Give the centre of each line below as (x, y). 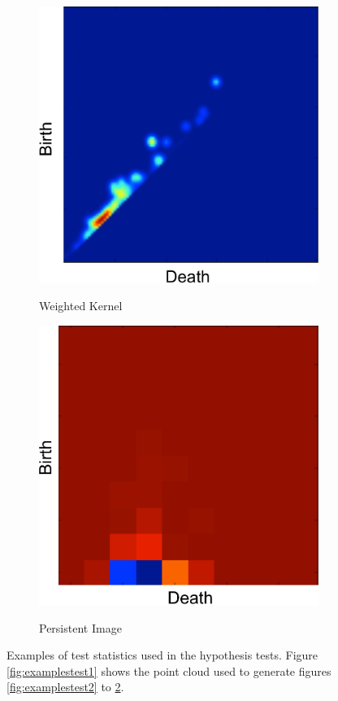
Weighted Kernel (81, 306)
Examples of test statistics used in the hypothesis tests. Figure (162, 655)
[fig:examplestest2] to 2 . (65, 687)
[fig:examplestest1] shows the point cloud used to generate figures (169, 670)
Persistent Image (80, 627)
